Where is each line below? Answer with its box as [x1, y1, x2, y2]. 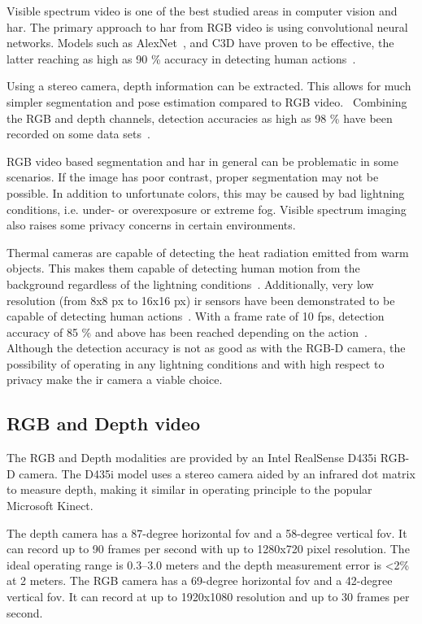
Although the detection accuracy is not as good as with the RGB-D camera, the [7, 339, 406, 356]
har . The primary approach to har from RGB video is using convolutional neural [7, 18, 408, 35]
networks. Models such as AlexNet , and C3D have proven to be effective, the [7, 34, 394, 51]
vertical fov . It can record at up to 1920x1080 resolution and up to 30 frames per [7, 588, 410, 605]
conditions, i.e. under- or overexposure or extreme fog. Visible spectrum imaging [7, 200, 407, 217]
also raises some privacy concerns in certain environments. [7, 216, 296, 233]
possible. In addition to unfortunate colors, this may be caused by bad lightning [7, 184, 405, 201]
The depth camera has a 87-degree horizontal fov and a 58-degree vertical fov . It [7, 524, 407, 541]
